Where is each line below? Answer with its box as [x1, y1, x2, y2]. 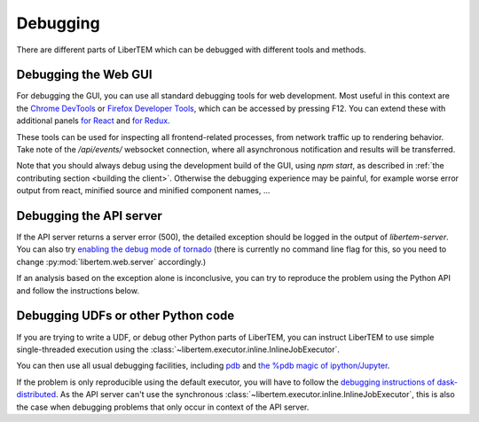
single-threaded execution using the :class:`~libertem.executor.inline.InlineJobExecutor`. [16, 344, 341, 355]
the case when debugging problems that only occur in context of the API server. [16, 402, 310, 412]
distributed [16, 389, 57, 400]
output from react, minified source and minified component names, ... [16, 185, 271, 196]
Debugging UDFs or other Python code [16, 309, 235, 324]
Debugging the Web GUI [16, 67, 153, 82]
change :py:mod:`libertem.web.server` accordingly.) [16, 256, 207, 267]
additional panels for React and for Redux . [16, 115, 170, 126]
